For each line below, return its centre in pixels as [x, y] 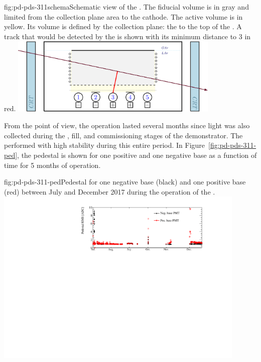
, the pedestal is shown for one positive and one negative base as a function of [137, 155]
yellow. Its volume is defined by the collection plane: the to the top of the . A [123, 26]
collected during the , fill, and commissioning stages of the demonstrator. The [123, 135]
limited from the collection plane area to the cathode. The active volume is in [123, 16]
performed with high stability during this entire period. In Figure [105, 145]
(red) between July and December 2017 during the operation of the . [110, 191]
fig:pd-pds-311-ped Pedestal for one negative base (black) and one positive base [125, 182]
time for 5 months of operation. [52, 165]
